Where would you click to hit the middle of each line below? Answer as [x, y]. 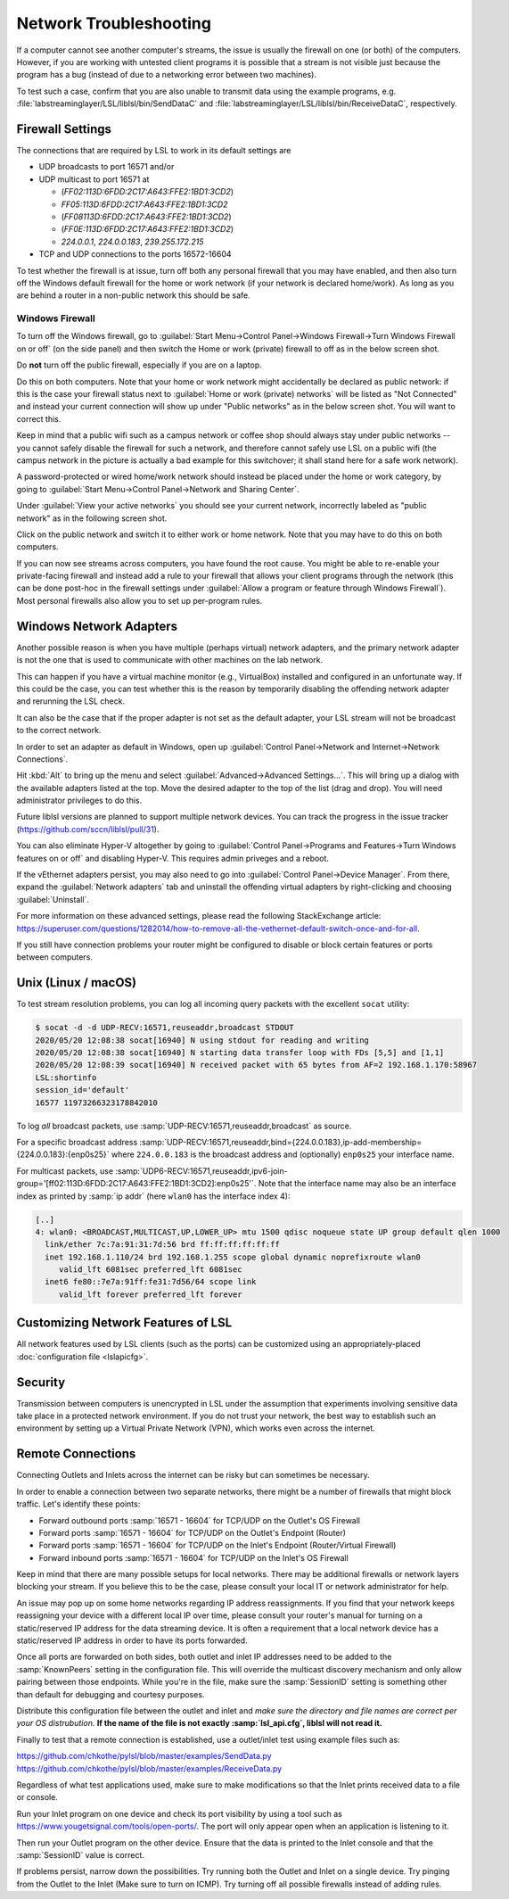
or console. [37, 1797]
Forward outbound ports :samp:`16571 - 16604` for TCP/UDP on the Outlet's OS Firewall [200, 1520]
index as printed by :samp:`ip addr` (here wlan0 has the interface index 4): [153, 1196]
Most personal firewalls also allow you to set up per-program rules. [140, 600]
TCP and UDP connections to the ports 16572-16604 [135, 254]
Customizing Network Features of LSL [124, 1323]
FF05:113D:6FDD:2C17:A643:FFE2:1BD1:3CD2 [144, 204]
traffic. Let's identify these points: [78, 1504]
